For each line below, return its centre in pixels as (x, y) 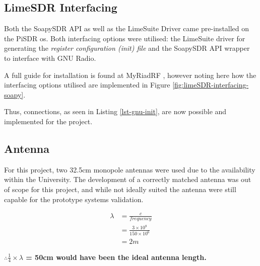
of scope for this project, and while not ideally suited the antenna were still (120, 189)
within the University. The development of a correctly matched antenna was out (128, 179)
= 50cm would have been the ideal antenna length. (116, 257)
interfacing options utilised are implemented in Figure (87, 85)
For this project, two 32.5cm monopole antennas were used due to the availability (130, 169)
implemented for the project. (48, 121)
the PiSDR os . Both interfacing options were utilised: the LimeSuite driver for (125, 38)
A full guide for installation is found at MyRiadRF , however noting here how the (130, 75)
